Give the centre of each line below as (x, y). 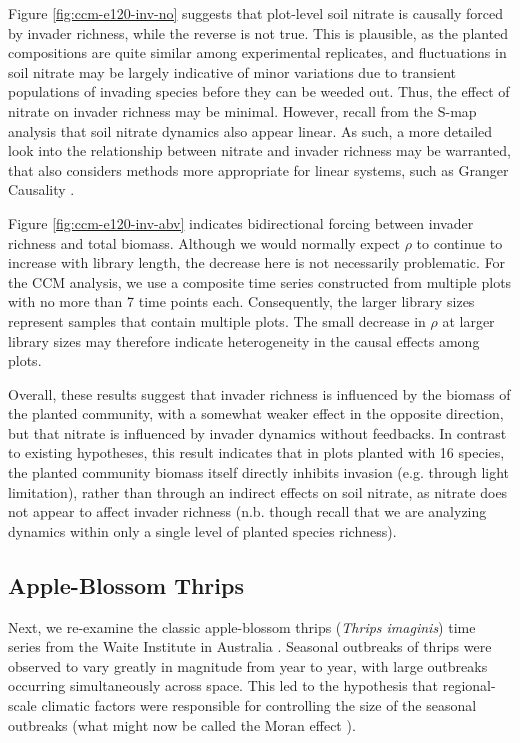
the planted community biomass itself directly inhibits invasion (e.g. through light (259, 472)
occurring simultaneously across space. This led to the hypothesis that (223, 685)
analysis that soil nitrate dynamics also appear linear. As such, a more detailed (250, 130)
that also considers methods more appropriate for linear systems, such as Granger (258, 169)
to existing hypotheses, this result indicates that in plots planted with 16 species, (256, 452)
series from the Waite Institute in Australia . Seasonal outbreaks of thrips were (250, 646)
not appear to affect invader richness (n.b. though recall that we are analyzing (247, 511)
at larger (468, 320)
